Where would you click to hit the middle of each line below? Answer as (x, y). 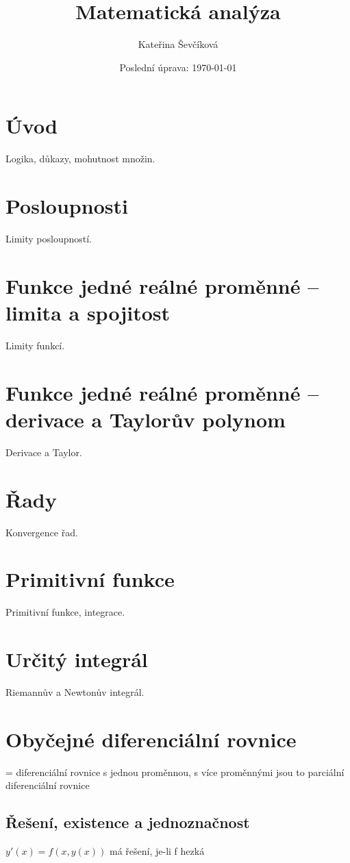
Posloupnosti (67, 206)
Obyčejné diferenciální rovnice (151, 739)
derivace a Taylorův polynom (146, 419)
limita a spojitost (88, 312)
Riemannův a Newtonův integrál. (75, 691)
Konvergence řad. (42, 532)
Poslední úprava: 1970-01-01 (178, 67)
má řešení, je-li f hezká (157, 851)
